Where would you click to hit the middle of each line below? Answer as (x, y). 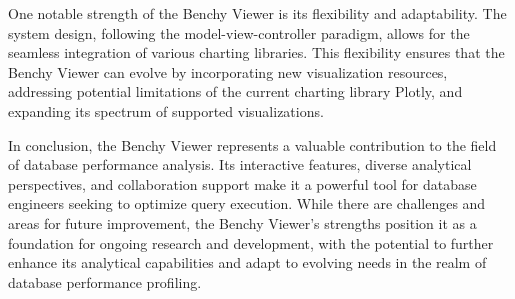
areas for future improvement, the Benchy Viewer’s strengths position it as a (242, 222)
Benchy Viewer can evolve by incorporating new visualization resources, (228, 71)
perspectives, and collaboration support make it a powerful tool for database (242, 183)
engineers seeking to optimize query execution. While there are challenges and (247, 203)
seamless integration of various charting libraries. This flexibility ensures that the (256, 52)
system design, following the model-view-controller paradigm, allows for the (239, 32)
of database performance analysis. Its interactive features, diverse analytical (240, 164)
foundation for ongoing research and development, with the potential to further (251, 242)
